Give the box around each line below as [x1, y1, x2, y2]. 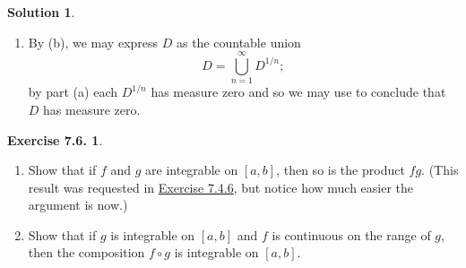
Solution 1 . [7, 3, 75, 21]
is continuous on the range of [272, 225, 431, 244]
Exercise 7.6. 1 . [7, 130, 103, 149]
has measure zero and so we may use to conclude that [151, 82, 446, 101]
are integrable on [145, 160, 238, 179]
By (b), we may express [28, 32, 159, 51]
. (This [421, 160, 459, 179]
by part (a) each [28, 82, 118, 101]
